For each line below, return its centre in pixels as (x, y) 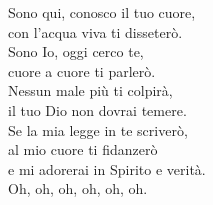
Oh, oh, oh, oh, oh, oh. (78, 188)
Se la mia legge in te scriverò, (98, 129)
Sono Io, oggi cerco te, (76, 51)
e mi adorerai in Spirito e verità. (107, 168)
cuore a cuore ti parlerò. (82, 70)
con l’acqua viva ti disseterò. (95, 31)
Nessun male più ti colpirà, (90, 90)
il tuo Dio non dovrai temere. (97, 109)
